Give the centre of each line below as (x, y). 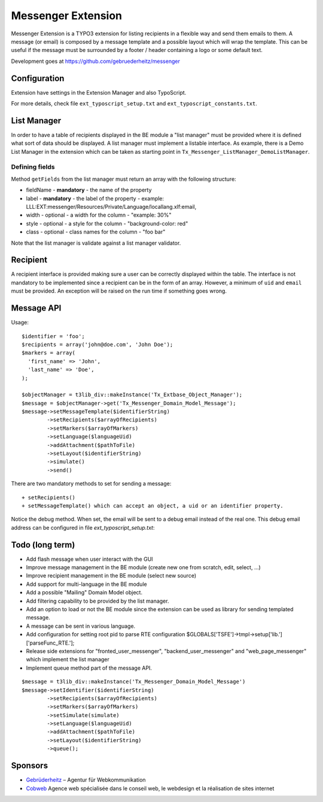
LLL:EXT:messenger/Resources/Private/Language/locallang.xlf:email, (111, 207)
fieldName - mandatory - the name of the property (89, 190)
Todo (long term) (43, 545)
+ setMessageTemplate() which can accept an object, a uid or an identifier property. (153, 505)
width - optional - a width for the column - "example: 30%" (99, 215)
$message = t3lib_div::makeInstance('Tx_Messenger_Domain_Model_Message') (134, 682)
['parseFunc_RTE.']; (50, 643)
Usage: (20, 323)
